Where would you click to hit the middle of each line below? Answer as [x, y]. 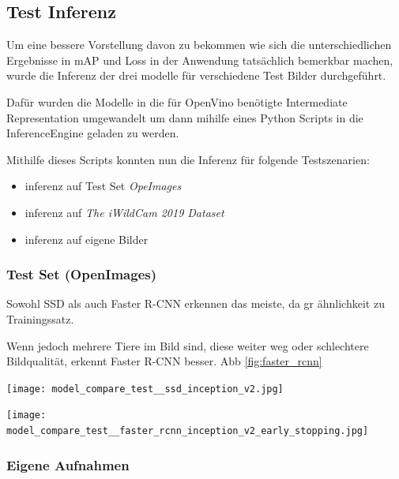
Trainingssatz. [40, 318]
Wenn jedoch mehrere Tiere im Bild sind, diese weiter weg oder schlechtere [188, 345]
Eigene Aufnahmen [68, 464]
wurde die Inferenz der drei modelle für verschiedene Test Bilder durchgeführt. [196, 75]
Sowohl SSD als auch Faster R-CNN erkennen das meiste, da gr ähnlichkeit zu [196, 303]
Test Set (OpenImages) [82, 274]
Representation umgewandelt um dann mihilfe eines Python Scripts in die [185, 117]
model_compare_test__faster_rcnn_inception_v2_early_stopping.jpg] [188, 431]
